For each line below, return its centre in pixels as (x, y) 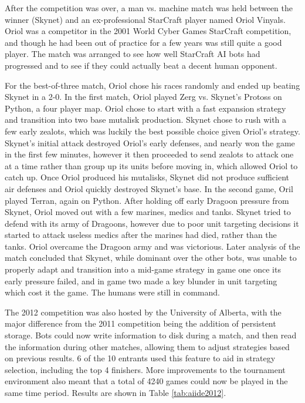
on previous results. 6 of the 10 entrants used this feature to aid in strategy (140, 358)
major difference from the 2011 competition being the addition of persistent (140, 323)
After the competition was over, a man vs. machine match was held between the (149, 8)
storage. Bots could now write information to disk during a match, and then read (151, 335)
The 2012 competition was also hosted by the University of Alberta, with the (143, 312)
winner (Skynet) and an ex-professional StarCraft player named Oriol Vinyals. (145, 19)
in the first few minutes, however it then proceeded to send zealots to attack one (149, 154)
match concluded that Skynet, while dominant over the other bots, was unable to (151, 258)
